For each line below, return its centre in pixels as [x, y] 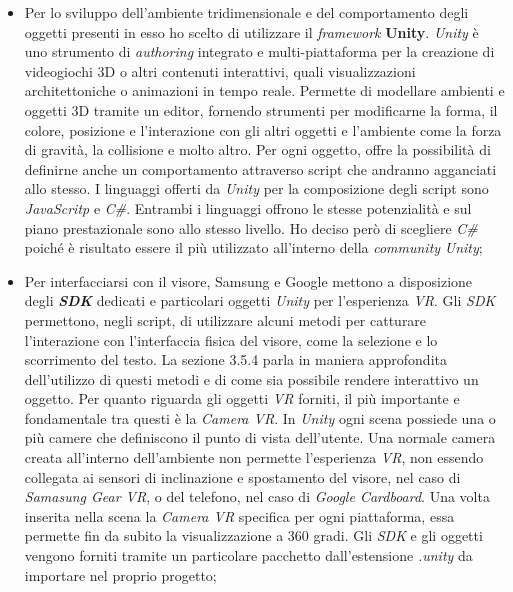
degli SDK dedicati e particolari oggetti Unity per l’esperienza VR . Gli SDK [260, 300]
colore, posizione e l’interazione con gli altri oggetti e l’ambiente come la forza [263, 129]
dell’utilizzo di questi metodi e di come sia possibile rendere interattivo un [251, 378]
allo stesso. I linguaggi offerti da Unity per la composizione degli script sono [256, 188]
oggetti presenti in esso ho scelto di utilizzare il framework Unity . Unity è [251, 31]
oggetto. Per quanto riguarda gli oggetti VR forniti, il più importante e [242, 398]
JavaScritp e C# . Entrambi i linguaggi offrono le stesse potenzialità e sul [248, 207]
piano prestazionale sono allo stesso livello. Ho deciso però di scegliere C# [251, 227]
